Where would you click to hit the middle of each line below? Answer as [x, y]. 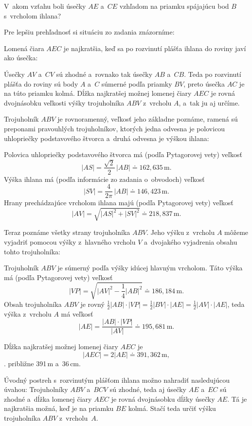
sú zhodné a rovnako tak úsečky [104, 74]
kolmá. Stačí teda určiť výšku [172, 408]
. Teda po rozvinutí [213, 74]
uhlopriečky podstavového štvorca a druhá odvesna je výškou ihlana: [107, 138]
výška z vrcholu [28, 313]
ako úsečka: [21, 58]
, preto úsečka [204, 83]
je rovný [92, 304]
